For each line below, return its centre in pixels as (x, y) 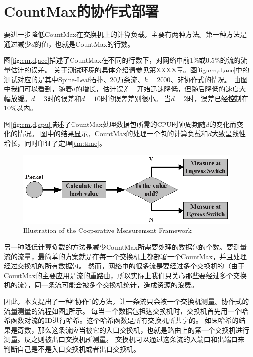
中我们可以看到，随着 (38, 89)
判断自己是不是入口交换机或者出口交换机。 (72, 348)
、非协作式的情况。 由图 (209, 79)
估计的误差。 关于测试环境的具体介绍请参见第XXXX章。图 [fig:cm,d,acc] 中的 (130, 69)
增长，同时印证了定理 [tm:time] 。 (55, 143)
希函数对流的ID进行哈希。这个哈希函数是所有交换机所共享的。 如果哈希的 (121, 320)
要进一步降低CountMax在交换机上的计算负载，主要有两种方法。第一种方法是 (125, 34)
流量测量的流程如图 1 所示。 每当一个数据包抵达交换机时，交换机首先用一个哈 (126, 311)
